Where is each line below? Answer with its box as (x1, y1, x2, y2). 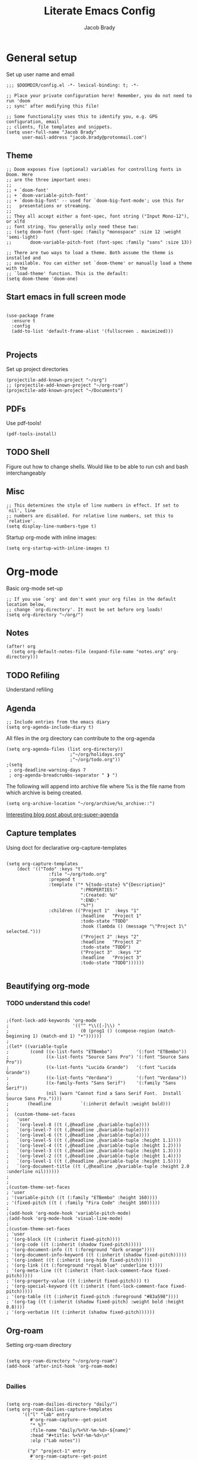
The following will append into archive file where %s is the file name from (6, 782, 186, 790)
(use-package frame (6, 313, 55, 319)
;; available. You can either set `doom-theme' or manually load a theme (6, 260, 193, 266)
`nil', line (6, 507, 36, 513)
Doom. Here (6, 171, 33, 177)
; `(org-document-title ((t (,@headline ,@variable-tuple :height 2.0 (6, 1163, 190, 1169)
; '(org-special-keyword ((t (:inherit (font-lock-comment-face (6, 1283, 168, 1290)
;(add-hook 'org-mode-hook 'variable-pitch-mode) (6, 1211, 132, 1216)
